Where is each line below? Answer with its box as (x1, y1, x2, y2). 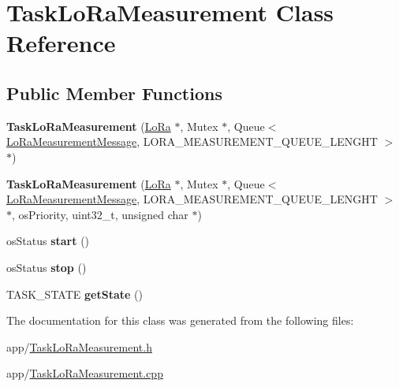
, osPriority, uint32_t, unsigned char (12, 206, 188, 222)
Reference (6, 27, 116, 59)
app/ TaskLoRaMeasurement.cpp (6, 365, 163, 381)
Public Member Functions (6, 80, 222, 105)
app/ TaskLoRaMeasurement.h (6, 338, 152, 355)
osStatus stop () (6, 259, 87, 275)
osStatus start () (6, 233, 90, 249)
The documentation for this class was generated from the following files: (6, 312, 354, 329)
